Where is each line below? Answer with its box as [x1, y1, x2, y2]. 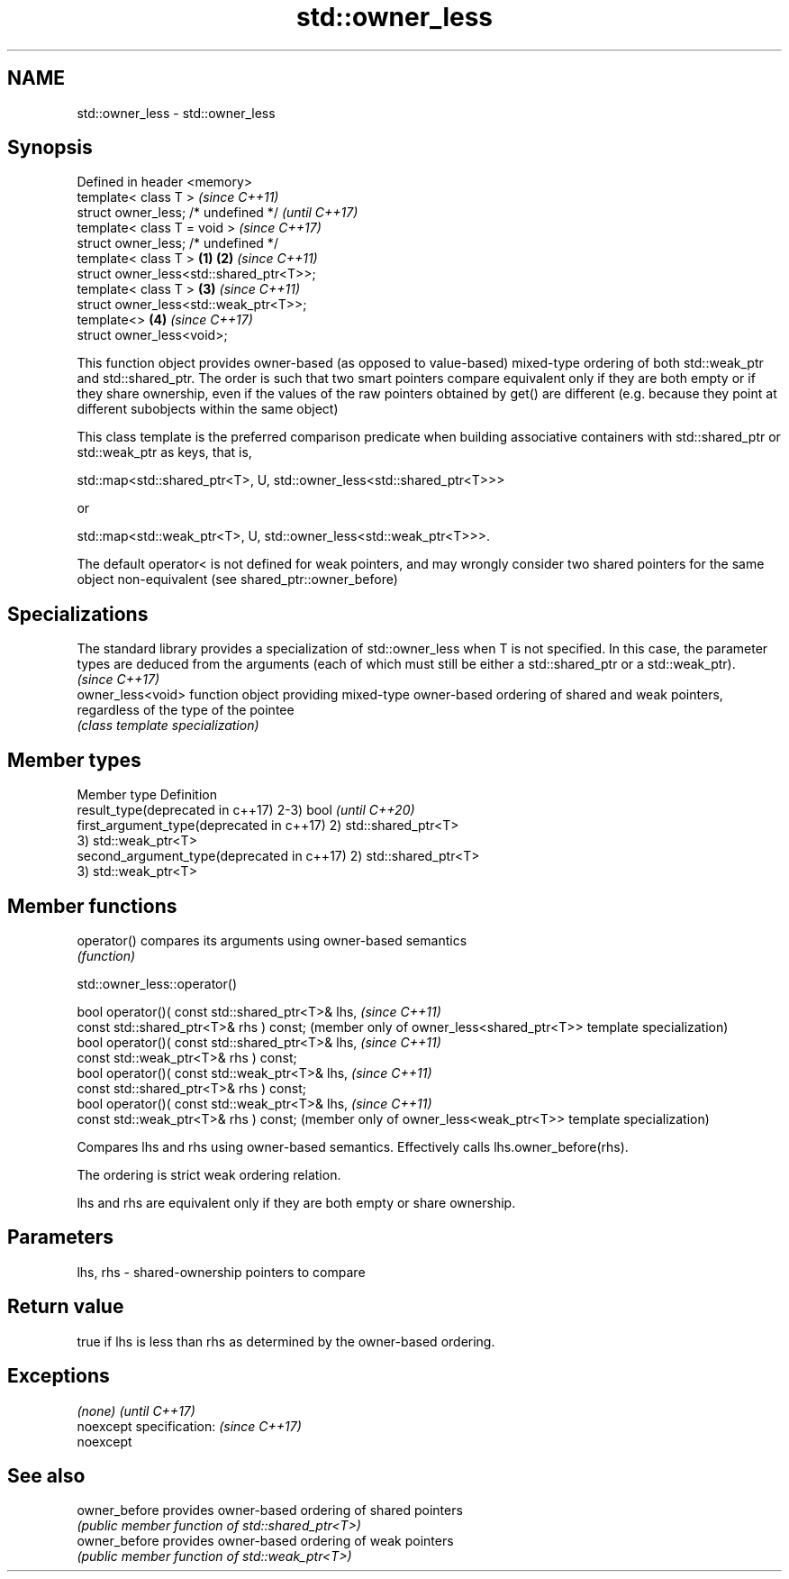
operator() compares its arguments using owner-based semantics [77, 932, 467, 948]
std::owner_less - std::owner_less [77, 105, 276, 121]
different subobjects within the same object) [77, 401, 339, 417]
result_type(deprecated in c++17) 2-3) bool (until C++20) [77, 802, 415, 818]
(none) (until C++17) [77, 1402, 195, 1419]
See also [7, 1464, 86, 1487]
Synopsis [7, 136, 93, 160]
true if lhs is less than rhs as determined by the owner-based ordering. [77, 1333, 495, 1349]
